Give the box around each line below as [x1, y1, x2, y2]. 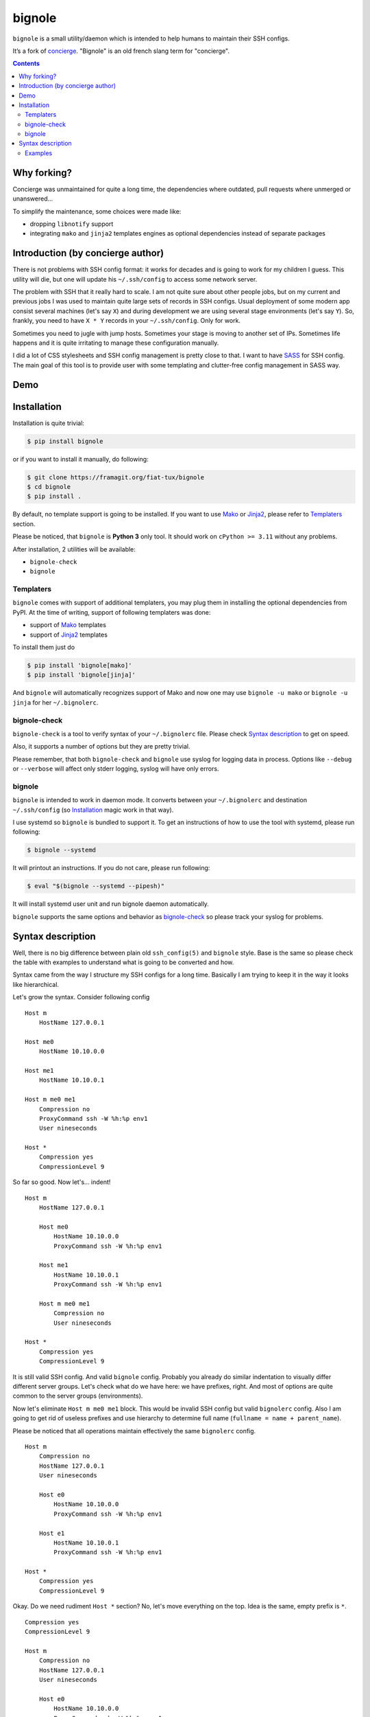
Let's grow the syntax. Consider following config [12, 993, 150, 1001]
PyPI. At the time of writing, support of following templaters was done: [12, 608, 211, 616]
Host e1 [38, 1529, 65, 1537]
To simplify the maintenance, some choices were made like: [12, 207, 182, 216]
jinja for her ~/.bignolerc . [12, 698, 99, 707]
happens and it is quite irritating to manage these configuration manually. [12, 339, 219, 347]
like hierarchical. [12, 980, 60, 988]
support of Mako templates [29, 621, 106, 629]
